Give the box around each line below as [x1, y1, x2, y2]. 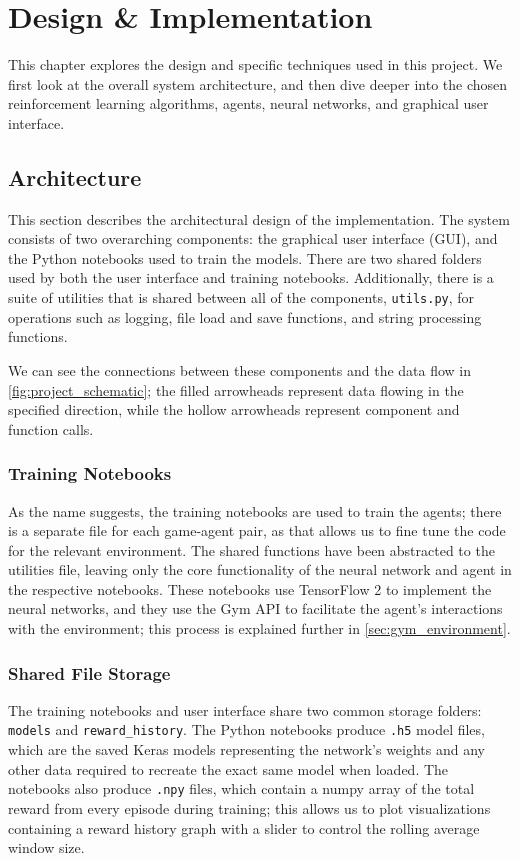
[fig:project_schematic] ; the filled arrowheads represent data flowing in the [8, 379, 464, 400]
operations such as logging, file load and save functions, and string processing [8, 306, 482, 327]
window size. [8, 837, 85, 858]
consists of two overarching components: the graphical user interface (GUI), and [8, 228, 498, 249]
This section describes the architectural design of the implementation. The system [8, 208, 510, 229]
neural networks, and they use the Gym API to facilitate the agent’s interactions [8, 598, 503, 619]
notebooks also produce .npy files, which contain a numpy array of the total [8, 778, 475, 799]
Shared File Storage [8, 660, 171, 685]
